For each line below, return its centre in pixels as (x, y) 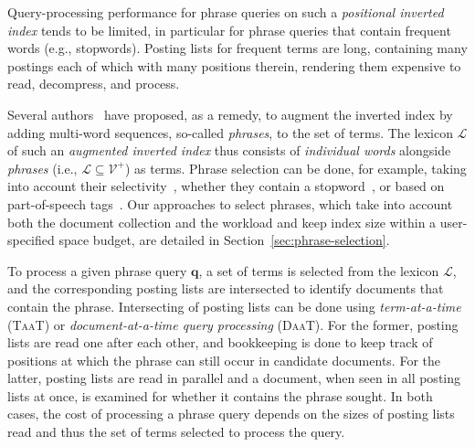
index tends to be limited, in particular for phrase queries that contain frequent (229, 30)
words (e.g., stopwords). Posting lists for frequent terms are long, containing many (237, 48)
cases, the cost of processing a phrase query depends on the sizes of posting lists (231, 414)
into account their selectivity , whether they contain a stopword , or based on (226, 186)
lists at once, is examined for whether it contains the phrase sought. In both (220, 395)
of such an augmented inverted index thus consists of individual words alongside (229, 150)
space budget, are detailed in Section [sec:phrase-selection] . (224, 240)
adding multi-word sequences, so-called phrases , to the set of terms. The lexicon (230, 132)
